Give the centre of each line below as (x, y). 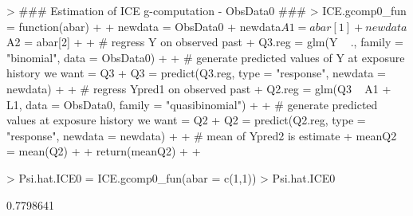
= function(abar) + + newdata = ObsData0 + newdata (144, 26)
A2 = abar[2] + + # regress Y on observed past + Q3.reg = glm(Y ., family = (205, 42)
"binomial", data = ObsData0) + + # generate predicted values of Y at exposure (206, 57)
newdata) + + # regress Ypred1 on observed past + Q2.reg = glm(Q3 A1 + (199, 88)
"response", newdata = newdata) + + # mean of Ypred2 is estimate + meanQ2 (202, 135)
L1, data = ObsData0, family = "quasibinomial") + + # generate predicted (192, 104)
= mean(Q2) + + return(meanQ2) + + (104, 151)
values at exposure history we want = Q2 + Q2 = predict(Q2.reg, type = (186, 120)
